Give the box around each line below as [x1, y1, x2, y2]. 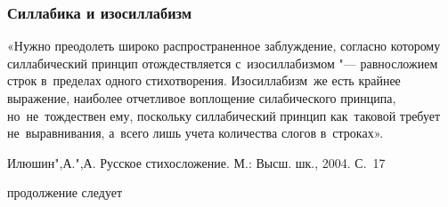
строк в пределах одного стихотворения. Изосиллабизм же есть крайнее [7, 71, 401, 90]
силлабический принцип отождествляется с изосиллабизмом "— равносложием [7, 53, 438, 72]
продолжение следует [7, 183, 123, 202]
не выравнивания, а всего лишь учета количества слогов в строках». [7, 123, 384, 142]
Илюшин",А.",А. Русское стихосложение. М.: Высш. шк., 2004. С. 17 [7, 153, 386, 171]
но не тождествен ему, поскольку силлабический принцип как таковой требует [7, 106, 441, 124]
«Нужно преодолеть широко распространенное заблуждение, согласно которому [7, 36, 441, 55]
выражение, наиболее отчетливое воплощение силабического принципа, [7, 89, 396, 107]
